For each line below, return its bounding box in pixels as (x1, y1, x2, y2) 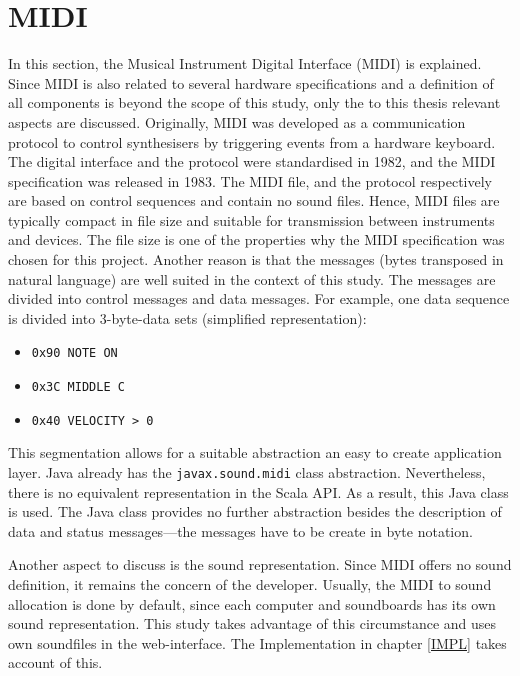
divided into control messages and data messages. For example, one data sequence (8, 288, 510, 309)
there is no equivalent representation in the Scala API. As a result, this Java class (8, 481, 509, 502)
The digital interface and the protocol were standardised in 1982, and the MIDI (8, 151, 496, 172)
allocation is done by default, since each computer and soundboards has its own (8, 593, 496, 614)
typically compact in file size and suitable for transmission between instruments (8, 209, 495, 230)
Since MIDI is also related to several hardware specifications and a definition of (8, 72, 494, 93)
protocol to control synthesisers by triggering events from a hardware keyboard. (8, 131, 496, 152)
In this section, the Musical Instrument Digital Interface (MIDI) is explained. (8, 53, 482, 74)
